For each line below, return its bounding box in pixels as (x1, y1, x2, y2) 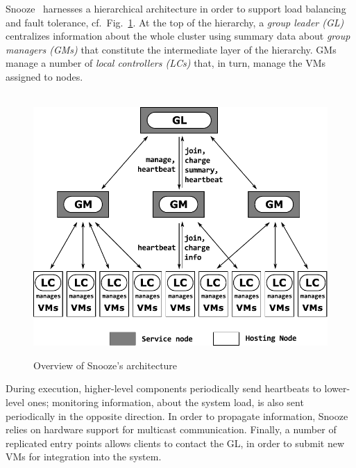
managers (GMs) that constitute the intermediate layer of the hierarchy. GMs (6, 42, 337, 56)
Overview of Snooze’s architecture (33, 357, 178, 372)
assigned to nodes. (6, 69, 83, 83)
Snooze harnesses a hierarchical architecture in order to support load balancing (6, 1, 346, 15)
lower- (324, 381, 350, 396)
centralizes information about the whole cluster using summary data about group (6, 29, 350, 43)
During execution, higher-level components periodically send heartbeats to (6, 381, 321, 396)
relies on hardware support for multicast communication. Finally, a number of (6, 422, 337, 437)
